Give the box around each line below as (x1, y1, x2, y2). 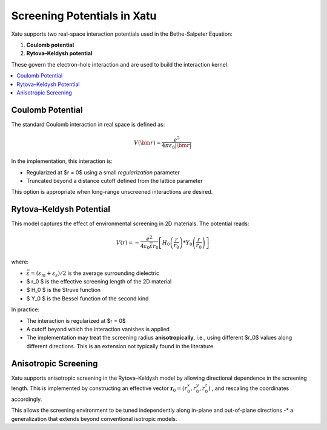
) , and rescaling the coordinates (208, 385, 289, 392)
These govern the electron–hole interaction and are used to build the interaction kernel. (11, 61, 229, 68)
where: (11, 258, 29, 266)
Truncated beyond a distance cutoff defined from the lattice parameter (26, 177, 203, 184)
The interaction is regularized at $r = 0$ (26, 317, 127, 324)
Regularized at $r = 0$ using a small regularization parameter (26, 168, 180, 176)
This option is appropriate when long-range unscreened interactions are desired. (11, 188, 213, 196)
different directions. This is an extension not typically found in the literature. (26, 342, 215, 349)
